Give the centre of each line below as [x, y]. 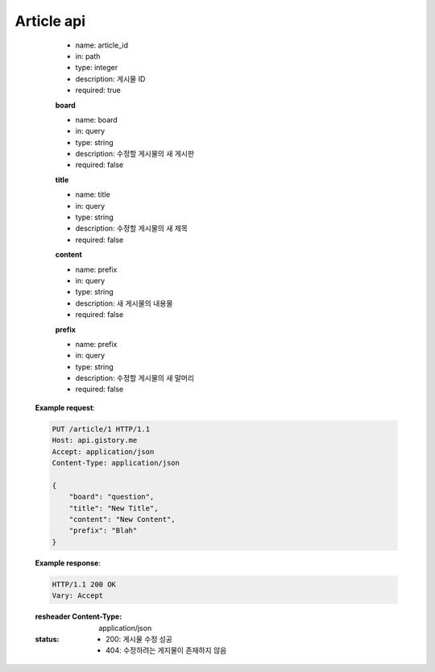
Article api [50, 21]
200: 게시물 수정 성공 [139, 639]
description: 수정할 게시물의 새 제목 [132, 228]
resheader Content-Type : [79, 616]
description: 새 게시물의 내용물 [124, 303]
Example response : [68, 563]
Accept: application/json [103, 451]
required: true [98, 90]
